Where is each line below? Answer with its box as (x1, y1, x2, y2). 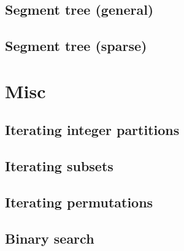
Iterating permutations (5, 192, 153, 211)
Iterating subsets (5, 156, 113, 176)
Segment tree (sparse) (5, 36, 147, 55)
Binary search (5, 228, 94, 247)
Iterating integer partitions (5, 120, 180, 139)
